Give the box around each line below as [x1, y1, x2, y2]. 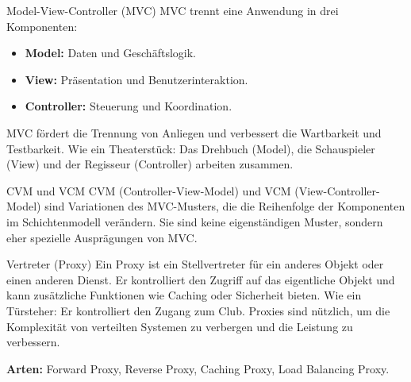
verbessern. [6, 334, 60, 350]
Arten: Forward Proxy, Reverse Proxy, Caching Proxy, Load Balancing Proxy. [6, 360, 390, 376]
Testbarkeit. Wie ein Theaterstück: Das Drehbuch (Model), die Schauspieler [6, 140, 375, 156]
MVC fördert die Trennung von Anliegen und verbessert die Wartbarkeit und [6, 124, 382, 141]
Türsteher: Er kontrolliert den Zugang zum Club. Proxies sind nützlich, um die [6, 302, 390, 318]
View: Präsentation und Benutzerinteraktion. [25, 71, 248, 87]
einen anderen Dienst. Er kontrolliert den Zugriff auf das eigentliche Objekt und [6, 271, 395, 287]
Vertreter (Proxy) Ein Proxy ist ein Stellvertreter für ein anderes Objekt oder [6, 256, 384, 272]
